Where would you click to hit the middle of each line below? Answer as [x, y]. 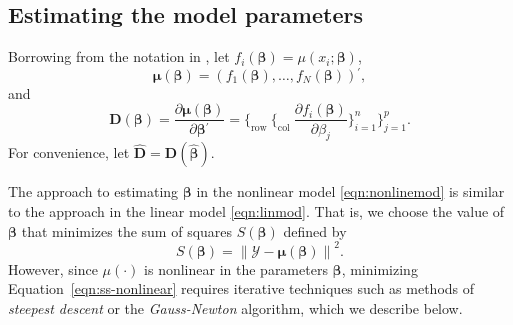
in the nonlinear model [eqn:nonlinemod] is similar [350, 191]
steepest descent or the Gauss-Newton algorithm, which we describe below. [235, 307]
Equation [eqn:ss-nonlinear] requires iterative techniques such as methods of [241, 288]
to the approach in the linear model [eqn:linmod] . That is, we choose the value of [256, 210]
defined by [315, 230]
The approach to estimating [93, 191]
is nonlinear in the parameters [236, 268]
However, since [53, 268]
